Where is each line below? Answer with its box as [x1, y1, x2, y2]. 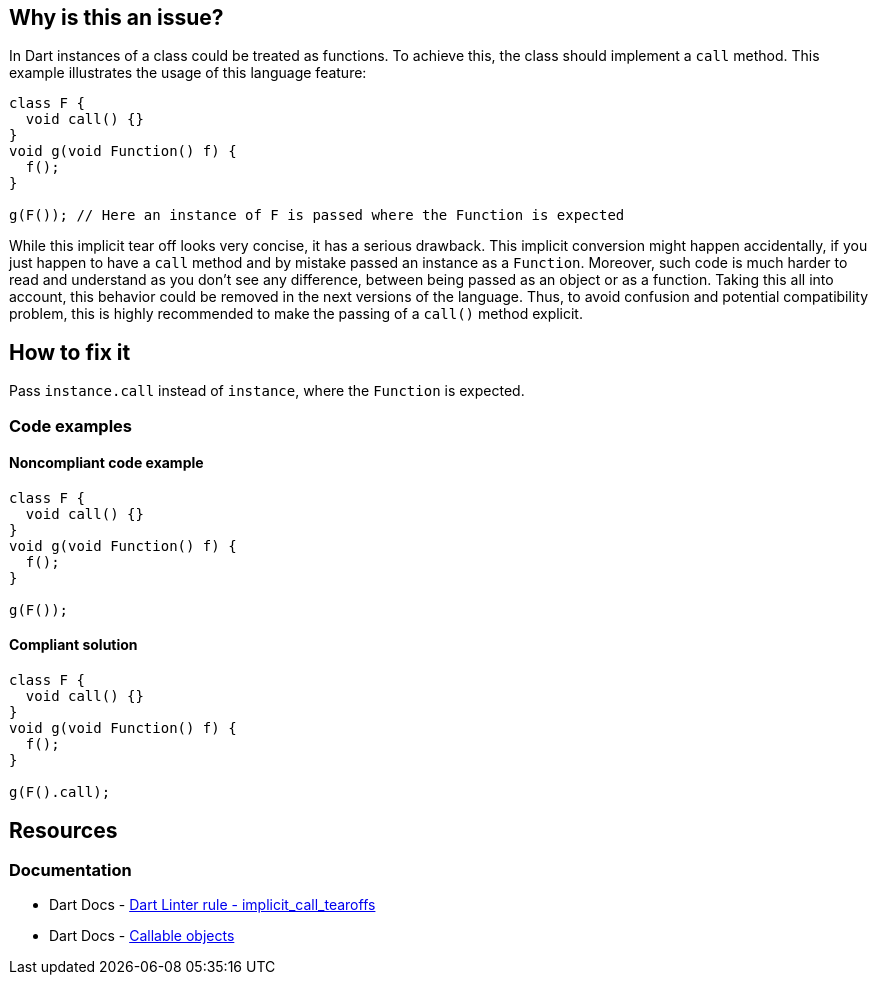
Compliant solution [9, 636, 138, 654]
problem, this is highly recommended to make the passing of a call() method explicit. [9, 305, 583, 323]
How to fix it [9, 339, 131, 365]
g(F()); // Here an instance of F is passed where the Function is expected [9, 207, 625, 224]
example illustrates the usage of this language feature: [9, 64, 367, 82]
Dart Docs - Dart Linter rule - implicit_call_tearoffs [49, 896, 376, 914]
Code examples [9, 415, 133, 436]
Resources [9, 817, 118, 843]
